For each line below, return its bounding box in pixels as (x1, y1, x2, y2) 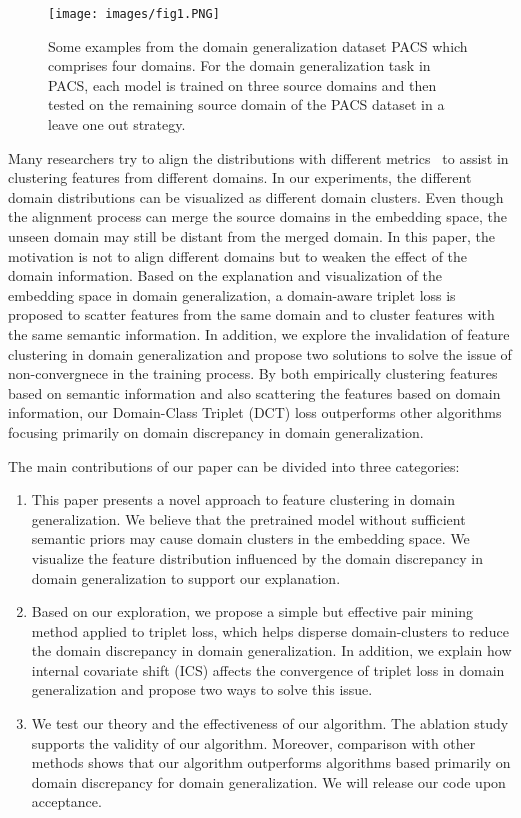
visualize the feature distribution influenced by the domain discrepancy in (31, 547, 483, 568)
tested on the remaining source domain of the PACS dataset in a (48, 94, 445, 115)
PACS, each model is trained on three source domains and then (48, 74, 437, 95)
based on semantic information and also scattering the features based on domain (8, 382, 501, 403)
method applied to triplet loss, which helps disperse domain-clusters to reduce (31, 620, 509, 641)
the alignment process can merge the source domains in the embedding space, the (8, 206, 507, 227)
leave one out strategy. (48, 114, 186, 135)
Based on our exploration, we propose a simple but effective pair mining (31, 601, 473, 622)
